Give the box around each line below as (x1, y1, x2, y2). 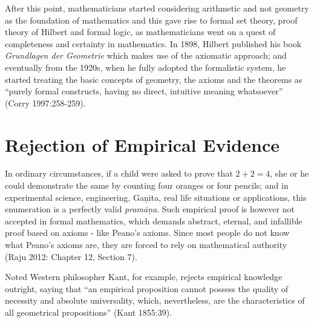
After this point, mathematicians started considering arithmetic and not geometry (5, 2, 309, 14)
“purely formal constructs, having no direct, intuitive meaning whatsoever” (5, 85, 283, 97)
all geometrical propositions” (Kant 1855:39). (5, 306, 172, 318)
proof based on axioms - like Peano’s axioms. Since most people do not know (5, 226, 290, 239)
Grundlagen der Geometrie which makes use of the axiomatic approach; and (5, 49, 287, 62)
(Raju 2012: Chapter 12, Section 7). (5, 250, 137, 263)
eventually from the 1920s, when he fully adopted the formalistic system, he (5, 60, 286, 73)
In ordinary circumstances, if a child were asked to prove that (5, 167, 233, 180)
